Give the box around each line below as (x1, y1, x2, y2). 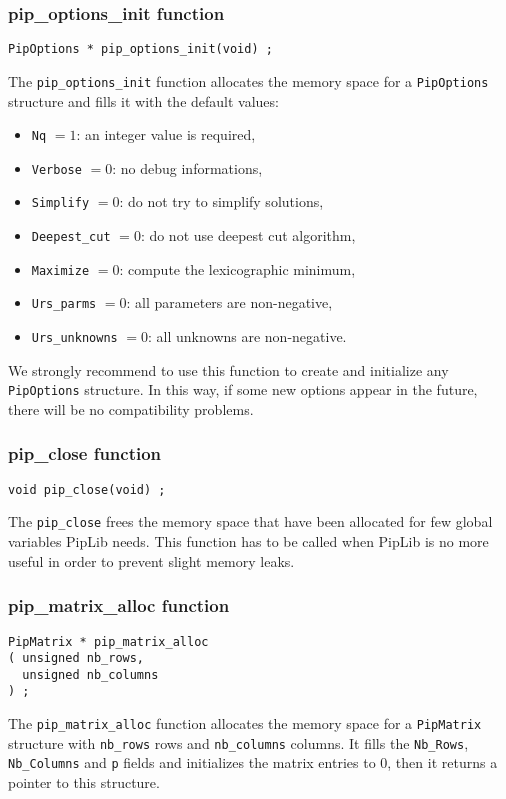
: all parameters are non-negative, (126, 292, 333, 313)
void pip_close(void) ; (8, 482, 166, 497)
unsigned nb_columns (22, 667, 159, 682)
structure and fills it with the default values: (8, 90, 279, 111)
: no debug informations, (112, 157, 263, 178)
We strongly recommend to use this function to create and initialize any (8, 359, 449, 380)
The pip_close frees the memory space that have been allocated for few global (8, 511, 493, 532)
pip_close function (8, 441, 162, 466)
